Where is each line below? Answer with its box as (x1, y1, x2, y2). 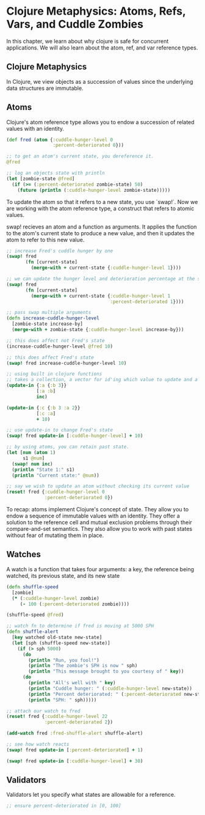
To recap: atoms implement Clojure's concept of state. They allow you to (6, 506, 189, 513)
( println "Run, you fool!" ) (28, 657, 99, 663)
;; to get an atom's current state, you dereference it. (6, 153, 154, 159)
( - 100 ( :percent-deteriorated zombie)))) (20, 601, 130, 607)
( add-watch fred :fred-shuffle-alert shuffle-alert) (6, 730, 143, 737)
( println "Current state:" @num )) (12, 472, 99, 478)
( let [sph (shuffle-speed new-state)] (12, 640, 111, 646)
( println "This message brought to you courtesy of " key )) (28, 668, 184, 674)
